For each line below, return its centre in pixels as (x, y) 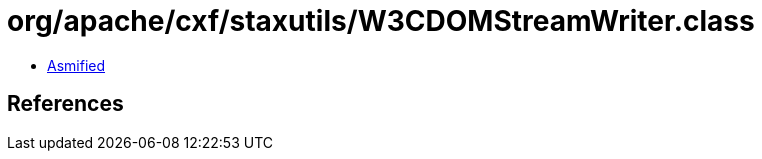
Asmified (76, 65)
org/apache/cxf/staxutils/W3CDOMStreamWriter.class (381, 21)
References (65, 104)
